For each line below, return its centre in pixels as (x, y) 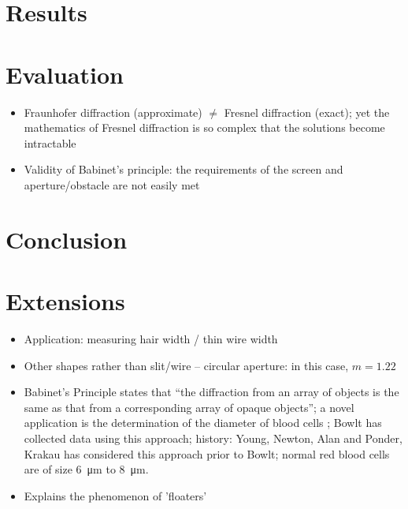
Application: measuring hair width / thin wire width (151, 338)
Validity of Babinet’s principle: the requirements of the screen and (184, 169)
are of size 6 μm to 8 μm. (86, 469)
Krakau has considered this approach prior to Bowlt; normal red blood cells (207, 453)
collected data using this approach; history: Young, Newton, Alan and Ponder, (213, 438)
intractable (50, 142)
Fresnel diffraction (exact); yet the (307, 112)
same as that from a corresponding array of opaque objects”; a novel (189, 407)
